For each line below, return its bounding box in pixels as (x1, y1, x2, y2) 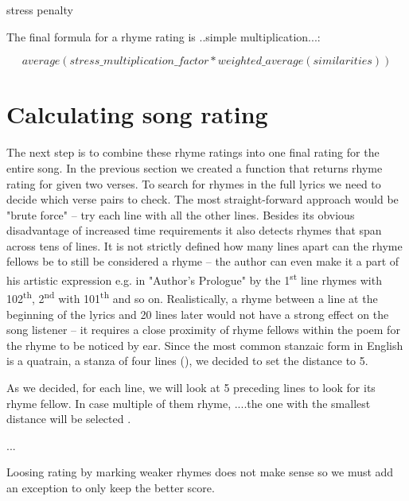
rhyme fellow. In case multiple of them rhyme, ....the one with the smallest (6, 394, 371, 411)
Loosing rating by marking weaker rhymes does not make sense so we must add (6, 464, 394, 480)
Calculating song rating (6, 98, 268, 130)
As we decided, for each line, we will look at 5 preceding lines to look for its (6, 379, 376, 395)
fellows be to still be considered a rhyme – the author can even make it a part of (6, 253, 399, 270)
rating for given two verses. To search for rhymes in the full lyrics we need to (6, 175, 381, 192)
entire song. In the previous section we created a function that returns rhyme (6, 159, 383, 176)
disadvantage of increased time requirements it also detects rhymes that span (6, 222, 382, 239)
